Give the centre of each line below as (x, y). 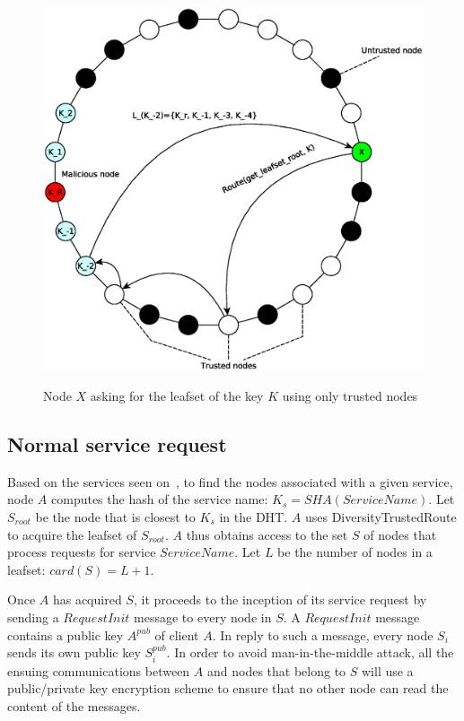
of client (177, 634)
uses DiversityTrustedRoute (381, 516)
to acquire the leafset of (72, 534)
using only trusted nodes (350, 395)
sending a (33, 617)
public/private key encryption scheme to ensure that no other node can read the (228, 688)
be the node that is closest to (115, 516)
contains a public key (66, 634)
